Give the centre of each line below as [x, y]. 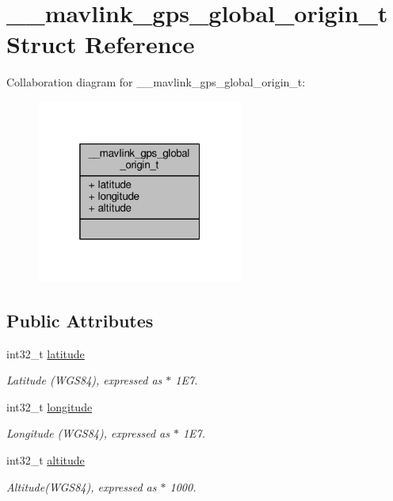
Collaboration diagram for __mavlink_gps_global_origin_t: [156, 82]
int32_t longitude [50, 406]
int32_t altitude [46, 460]
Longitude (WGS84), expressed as [88, 433]
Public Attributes [80, 320]
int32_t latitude [46, 353]
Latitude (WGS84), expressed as [84, 380]
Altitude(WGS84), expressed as [82, 486]
